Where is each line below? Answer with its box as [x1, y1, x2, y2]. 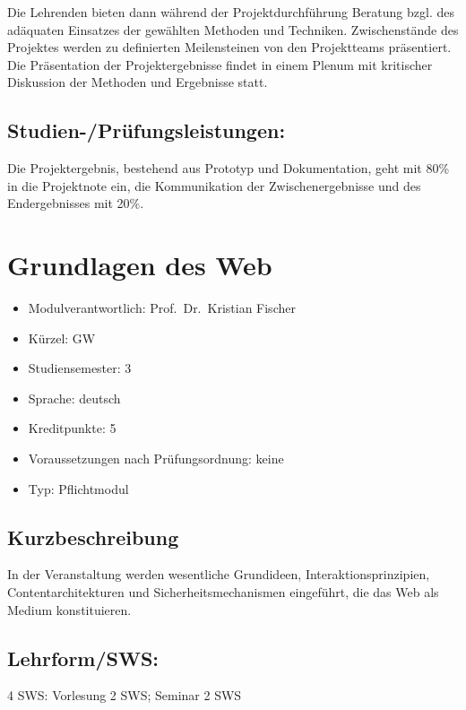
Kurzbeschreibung [7, 523, 179, 550]
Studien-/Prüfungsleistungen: [7, 117, 286, 144]
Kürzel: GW [28, 328, 96, 347]
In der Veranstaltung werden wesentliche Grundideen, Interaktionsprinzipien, [7, 565, 430, 584]
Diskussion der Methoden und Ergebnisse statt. [7, 73, 268, 91]
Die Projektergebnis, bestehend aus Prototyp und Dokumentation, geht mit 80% [7, 159, 450, 177]
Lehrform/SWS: [7, 644, 160, 671]
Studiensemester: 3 [28, 359, 132, 377]
